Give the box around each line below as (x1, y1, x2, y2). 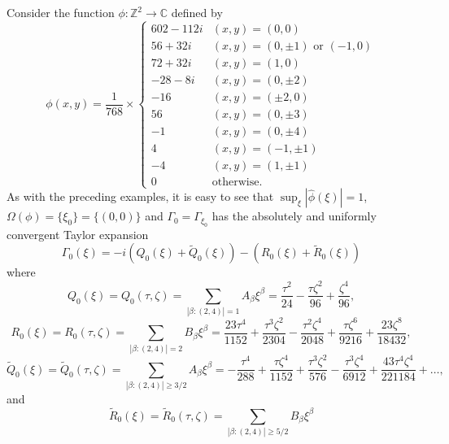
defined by (171, 4, 223, 20)
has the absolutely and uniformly (211, 207, 377, 224)
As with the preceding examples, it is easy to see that (7, 188, 274, 205)
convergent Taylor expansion (7, 225, 149, 242)
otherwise (211, 176, 259, 189)
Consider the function (7, 4, 115, 20)
